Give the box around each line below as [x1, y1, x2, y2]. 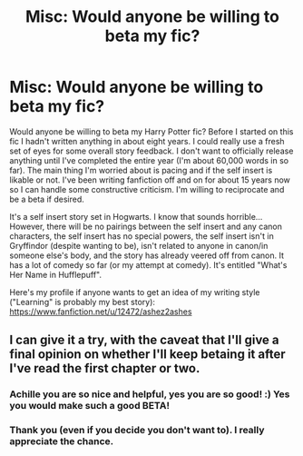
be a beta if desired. [9, 193, 84, 204]
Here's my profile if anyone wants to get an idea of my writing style [9, 286, 260, 297]
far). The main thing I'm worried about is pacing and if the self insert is [9, 164, 273, 175]
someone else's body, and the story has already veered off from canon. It [9, 250, 284, 261]
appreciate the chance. [9, 435, 114, 448]
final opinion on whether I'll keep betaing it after [9, 347, 286, 362]
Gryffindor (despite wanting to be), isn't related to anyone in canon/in [9, 240, 269, 251]
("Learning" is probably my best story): [9, 296, 156, 307]
